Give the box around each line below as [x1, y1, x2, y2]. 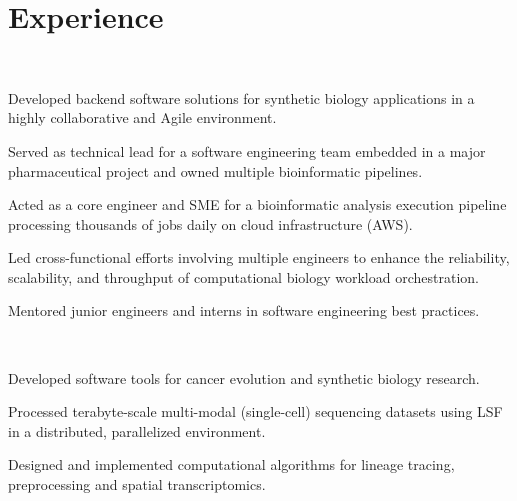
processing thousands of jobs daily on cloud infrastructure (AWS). [8, 213, 413, 234]
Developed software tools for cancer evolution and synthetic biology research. [8, 367, 480, 388]
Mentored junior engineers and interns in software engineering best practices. [8, 300, 480, 321]
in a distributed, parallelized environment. [8, 420, 266, 441]
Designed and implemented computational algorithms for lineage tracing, [8, 454, 455, 475]
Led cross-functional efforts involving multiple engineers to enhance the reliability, [8, 247, 510, 268]
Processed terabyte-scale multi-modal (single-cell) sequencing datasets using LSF [8, 401, 503, 422]
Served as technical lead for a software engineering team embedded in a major [8, 140, 486, 161]
